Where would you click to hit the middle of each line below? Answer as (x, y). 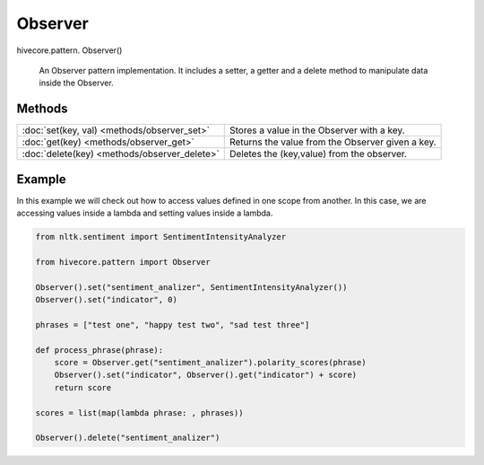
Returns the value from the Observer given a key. (333, 142)
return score (83, 387)
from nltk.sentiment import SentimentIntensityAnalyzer (161, 237)
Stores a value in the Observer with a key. (317, 130)
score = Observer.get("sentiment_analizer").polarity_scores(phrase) (210, 363)
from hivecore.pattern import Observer (123, 262)
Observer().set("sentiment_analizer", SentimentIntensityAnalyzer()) (191, 287)
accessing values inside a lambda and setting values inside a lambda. (145, 213)
